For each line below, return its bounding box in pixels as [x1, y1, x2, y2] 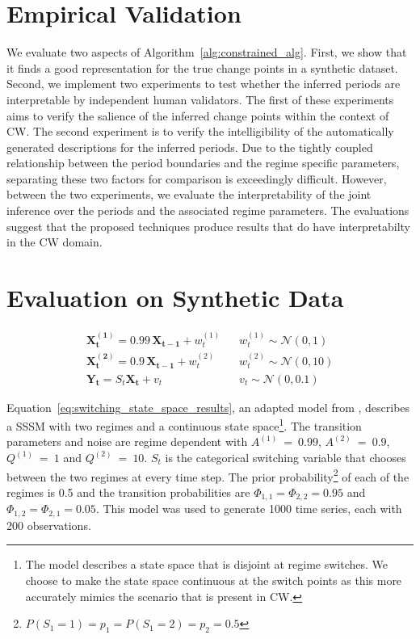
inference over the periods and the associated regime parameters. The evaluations [6, 202, 409, 219]
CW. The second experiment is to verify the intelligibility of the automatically [6, 123, 394, 140]
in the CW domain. [6, 233, 103, 250]
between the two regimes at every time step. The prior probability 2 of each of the [6, 465, 409, 485]
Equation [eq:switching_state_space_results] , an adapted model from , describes [6, 398, 410, 415]
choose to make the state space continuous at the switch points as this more [25, 571, 402, 588]
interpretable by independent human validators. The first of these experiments [6, 90, 394, 107]
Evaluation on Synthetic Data [6, 281, 344, 314]
